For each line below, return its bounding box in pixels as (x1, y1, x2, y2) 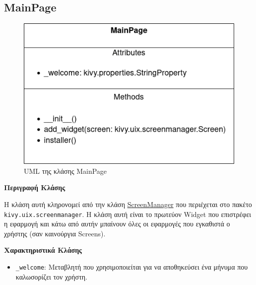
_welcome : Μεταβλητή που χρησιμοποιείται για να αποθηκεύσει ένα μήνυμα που (15, 261, 248, 272)
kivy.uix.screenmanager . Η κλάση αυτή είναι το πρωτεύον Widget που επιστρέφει (4, 209, 252, 219)
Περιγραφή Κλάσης (4, 182, 65, 193)
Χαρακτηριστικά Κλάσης (4, 245, 82, 255)
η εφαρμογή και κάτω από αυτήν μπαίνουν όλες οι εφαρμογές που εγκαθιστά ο (4, 218, 230, 229)
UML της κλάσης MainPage (24, 165, 107, 176)
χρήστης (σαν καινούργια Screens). (4, 228, 106, 238)
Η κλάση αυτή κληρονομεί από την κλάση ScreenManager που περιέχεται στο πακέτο (4, 199, 252, 209)
